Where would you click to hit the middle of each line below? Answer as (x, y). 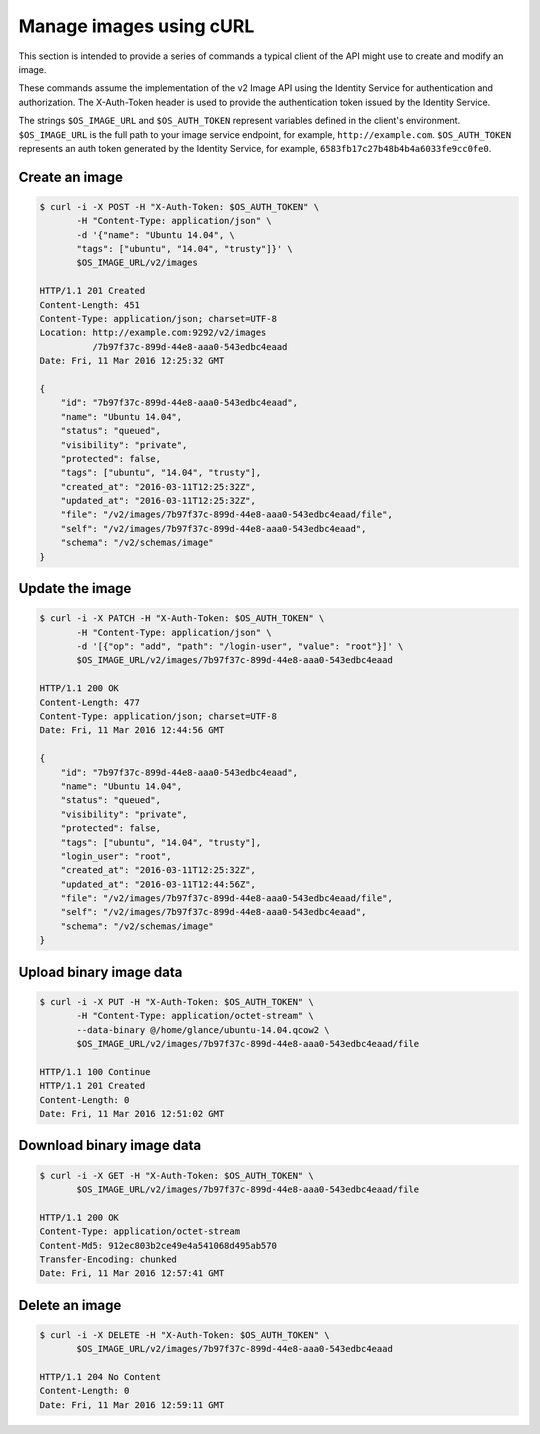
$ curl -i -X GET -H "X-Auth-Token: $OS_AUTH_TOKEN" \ (176, 1175)
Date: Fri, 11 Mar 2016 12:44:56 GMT (132, 730)
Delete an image (70, 1305)
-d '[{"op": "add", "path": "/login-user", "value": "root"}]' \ (240, 646)
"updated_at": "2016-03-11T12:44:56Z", (158, 884)
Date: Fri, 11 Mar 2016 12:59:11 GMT (132, 1404)
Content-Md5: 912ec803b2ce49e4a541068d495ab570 (158, 1245)
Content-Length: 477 (89, 702)
